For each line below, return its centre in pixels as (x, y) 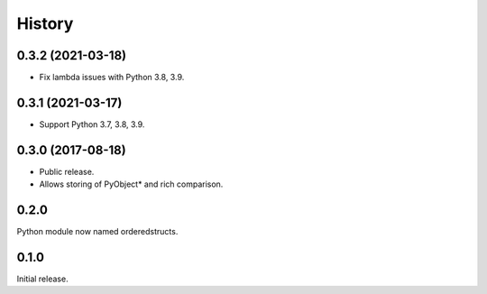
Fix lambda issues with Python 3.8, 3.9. (112, 78)
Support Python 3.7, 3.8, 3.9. (92, 124)
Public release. (67, 171)
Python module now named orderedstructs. (97, 232)
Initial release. (42, 279)
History (45, 23)
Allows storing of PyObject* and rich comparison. (131, 184)
